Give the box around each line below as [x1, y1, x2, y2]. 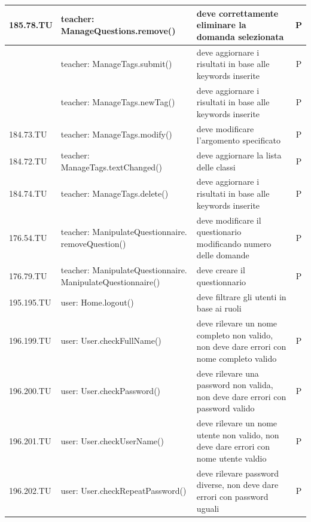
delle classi [196, 160, 236, 173]
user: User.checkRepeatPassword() [60, 484, 187, 497]
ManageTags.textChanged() [60, 160, 163, 173]
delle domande [196, 249, 249, 261]
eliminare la [196, 19, 246, 31]
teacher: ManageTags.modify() [60, 128, 172, 141]
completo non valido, [196, 328, 273, 341]
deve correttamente [196, 7, 279, 19]
